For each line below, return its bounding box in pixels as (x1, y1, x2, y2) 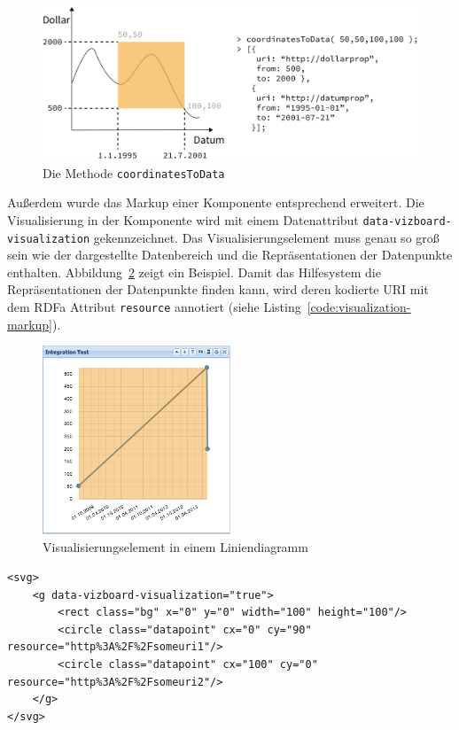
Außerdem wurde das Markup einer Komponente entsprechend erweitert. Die (7, 193, 424, 212)
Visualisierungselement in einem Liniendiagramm (43, 538, 308, 556)
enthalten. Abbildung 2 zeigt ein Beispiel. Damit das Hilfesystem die (7, 262, 381, 281)
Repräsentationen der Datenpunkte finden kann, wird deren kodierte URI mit (7, 280, 429, 299)
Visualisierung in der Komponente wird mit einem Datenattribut (7, 210, 359, 229)
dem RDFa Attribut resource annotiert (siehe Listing (7, 298, 301, 316)
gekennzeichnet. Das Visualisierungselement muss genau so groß (93, 228, 440, 246)
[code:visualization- (307, 298, 411, 316)
